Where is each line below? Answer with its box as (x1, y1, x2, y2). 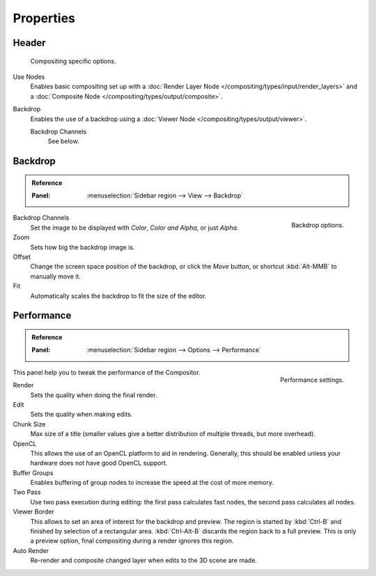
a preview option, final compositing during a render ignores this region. (30, 536, 234, 545)
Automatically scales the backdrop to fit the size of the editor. (30, 291, 207, 300)
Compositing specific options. (30, 56, 116, 65)
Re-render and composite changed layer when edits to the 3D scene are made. (30, 557, 258, 565)
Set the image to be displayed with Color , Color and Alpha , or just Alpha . (30, 223, 240, 232)
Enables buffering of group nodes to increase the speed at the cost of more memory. (30, 479, 274, 487)
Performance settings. (279, 376, 344, 384)
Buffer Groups (13, 468, 54, 477)
